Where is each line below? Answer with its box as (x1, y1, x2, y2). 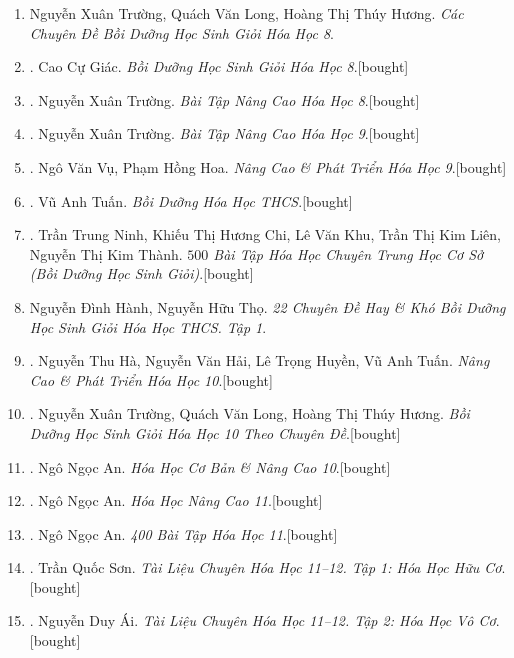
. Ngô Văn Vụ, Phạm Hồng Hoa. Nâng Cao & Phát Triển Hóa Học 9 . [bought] (29, 156, 507, 177)
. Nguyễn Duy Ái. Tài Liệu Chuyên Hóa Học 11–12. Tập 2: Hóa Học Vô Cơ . (29, 610, 500, 631)
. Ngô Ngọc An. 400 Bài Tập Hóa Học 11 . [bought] (29, 523, 338, 544)
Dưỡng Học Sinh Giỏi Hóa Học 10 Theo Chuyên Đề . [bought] (29, 422, 401, 443)
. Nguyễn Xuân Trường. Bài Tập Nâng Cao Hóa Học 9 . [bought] (29, 123, 420, 144)
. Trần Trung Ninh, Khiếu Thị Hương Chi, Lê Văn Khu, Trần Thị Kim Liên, (29, 224, 501, 245)
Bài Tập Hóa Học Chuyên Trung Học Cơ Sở (213, 243, 484, 264)
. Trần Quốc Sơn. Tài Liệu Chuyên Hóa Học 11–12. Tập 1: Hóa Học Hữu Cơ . (29, 557, 506, 578)
